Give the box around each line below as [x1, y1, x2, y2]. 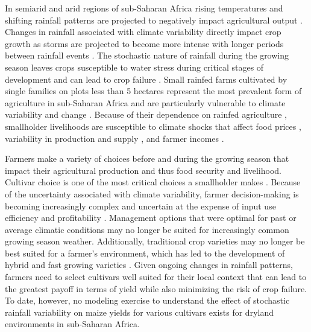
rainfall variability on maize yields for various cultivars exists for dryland [5, 305, 274, 318]
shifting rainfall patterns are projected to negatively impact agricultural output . [5, 13, 303, 26]
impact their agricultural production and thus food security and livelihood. [5, 164, 281, 176]
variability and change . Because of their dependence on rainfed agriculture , [5, 108, 287, 121]
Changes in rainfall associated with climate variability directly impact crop [5, 25, 281, 38]
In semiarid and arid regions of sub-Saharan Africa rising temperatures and [5, 2, 283, 14]
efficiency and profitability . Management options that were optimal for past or [5, 211, 297, 224]
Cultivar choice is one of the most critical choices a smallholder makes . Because [5, 176, 301, 188]
